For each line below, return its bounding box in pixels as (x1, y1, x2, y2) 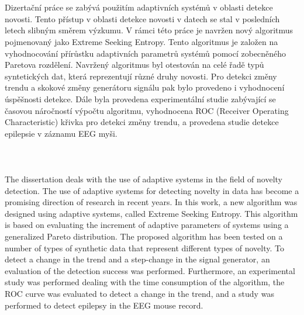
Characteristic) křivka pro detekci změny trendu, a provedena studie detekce (5, 116, 279, 128)
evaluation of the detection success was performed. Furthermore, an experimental (5, 264, 295, 276)
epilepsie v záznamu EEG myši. (5, 127, 118, 139)
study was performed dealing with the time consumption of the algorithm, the (5, 276, 285, 288)
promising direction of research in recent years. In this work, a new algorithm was (5, 196, 298, 208)
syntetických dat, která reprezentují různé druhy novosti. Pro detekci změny (5, 70, 277, 82)
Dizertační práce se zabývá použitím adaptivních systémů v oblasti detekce (5, 1, 273, 13)
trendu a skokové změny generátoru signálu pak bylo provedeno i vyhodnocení (5, 81, 285, 94)
